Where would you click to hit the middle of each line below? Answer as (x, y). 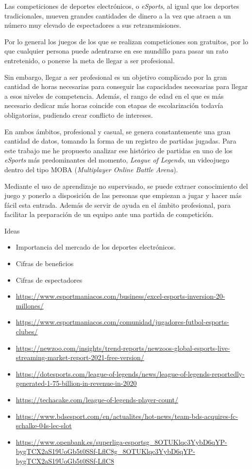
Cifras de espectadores (49, 280)
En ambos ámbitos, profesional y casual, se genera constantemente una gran (118, 131)
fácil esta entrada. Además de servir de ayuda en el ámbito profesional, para (118, 205)
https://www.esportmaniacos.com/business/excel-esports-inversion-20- (120, 296)
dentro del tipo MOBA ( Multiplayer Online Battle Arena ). (91, 169)
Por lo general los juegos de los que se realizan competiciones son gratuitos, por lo (126, 41)
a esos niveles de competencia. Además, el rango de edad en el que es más (114, 96)
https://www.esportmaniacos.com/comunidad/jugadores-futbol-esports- (122, 322)
